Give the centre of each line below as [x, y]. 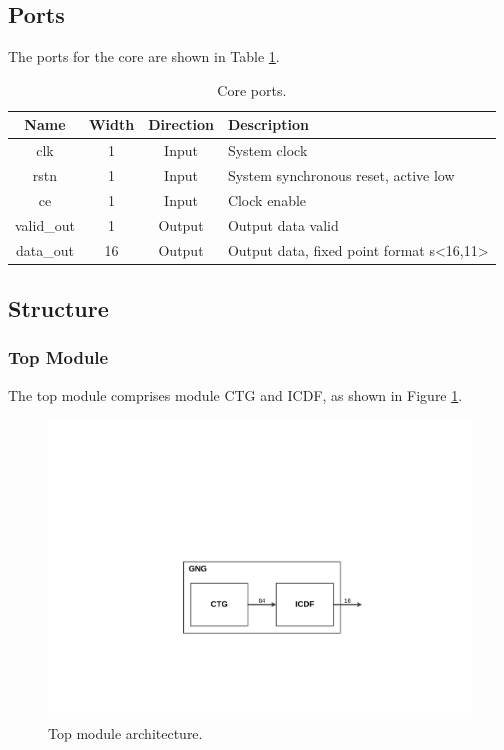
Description [268, 124]
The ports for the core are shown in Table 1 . [144, 56]
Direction [181, 124]
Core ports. [252, 89]
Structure [58, 308]
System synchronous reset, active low [341, 175]
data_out [44, 249]
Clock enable [267, 199]
